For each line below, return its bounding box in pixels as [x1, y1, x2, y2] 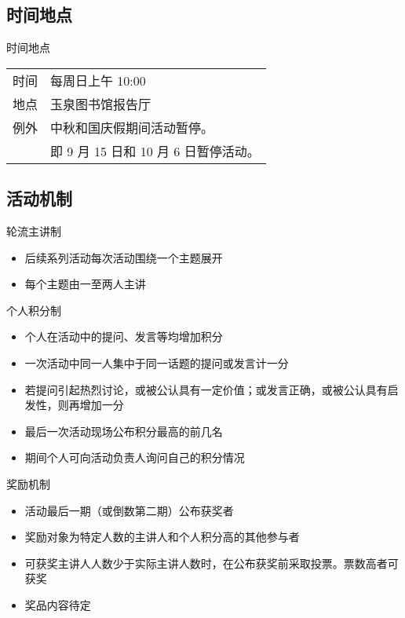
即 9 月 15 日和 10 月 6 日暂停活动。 [50, 141, 260, 160]
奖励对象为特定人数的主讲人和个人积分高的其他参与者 [24, 528, 300, 545]
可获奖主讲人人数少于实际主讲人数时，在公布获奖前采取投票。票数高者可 [24, 554, 399, 571]
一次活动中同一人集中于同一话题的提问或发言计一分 [24, 354, 289, 371]
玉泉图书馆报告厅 [50, 94, 151, 113]
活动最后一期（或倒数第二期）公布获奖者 [24, 502, 234, 518]
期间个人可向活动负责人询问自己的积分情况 [24, 449, 245, 466]
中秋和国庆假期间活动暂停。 [50, 118, 214, 137]
